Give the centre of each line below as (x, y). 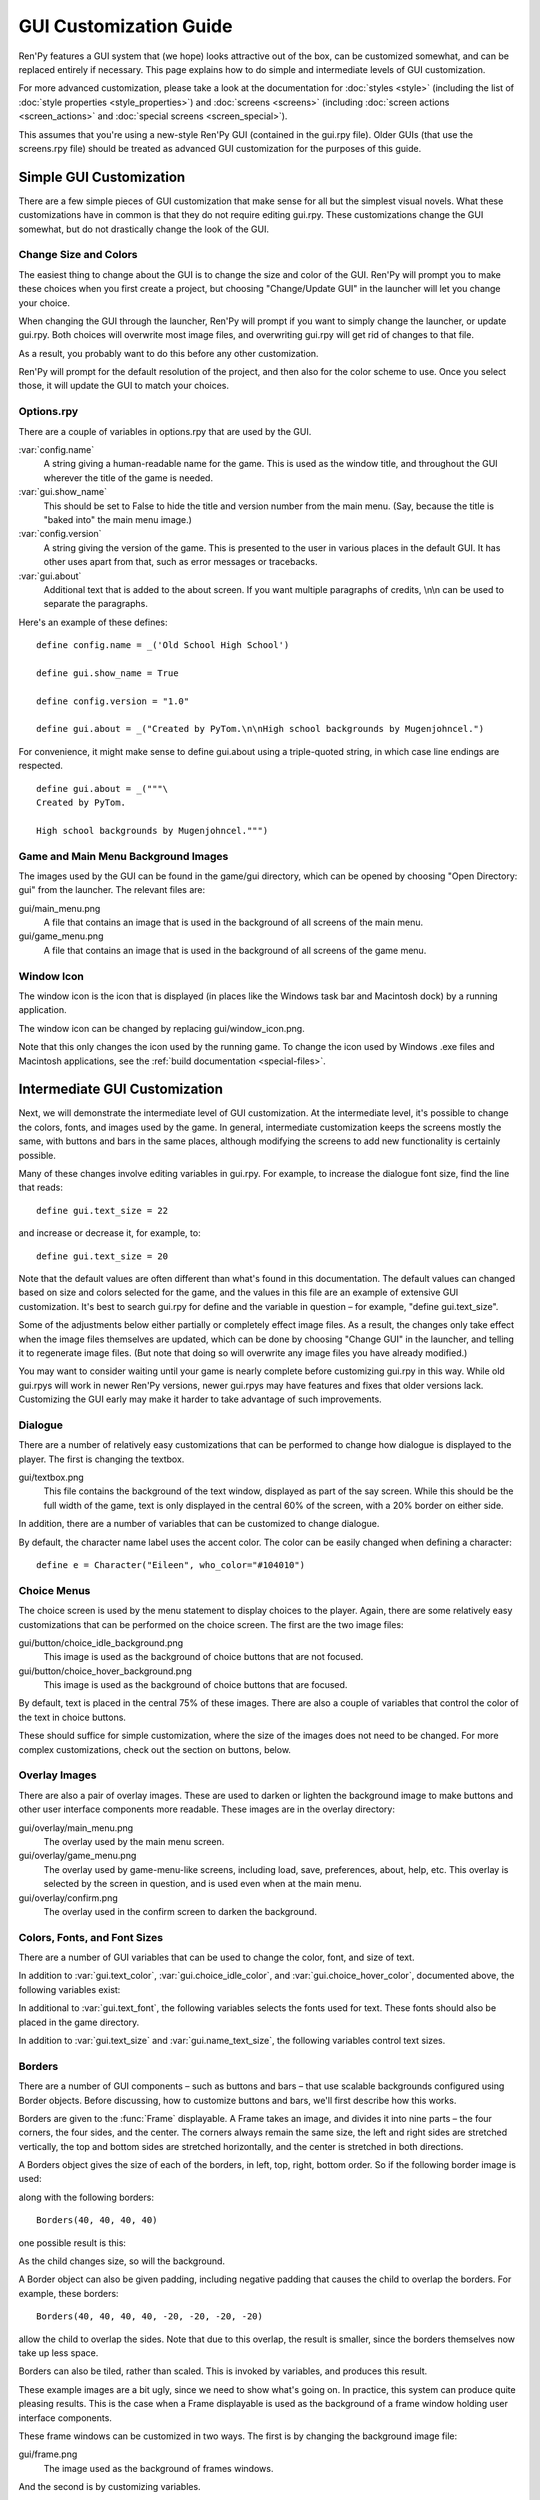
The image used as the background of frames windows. (158, 2468)
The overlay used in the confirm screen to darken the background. (180, 1911)
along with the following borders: (86, 2197)
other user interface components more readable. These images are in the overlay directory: (206, 1809)
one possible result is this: (72, 2242)
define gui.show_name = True (107, 673)
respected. (41, 766)
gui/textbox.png (51, 1477)
